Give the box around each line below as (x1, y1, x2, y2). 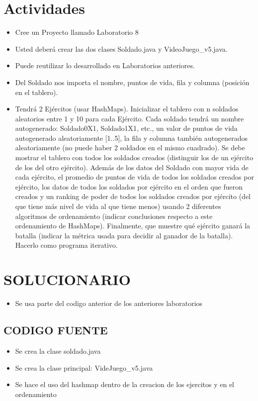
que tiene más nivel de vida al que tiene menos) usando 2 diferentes (15, 201, 221, 211)
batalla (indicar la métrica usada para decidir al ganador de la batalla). (15, 230, 233, 240)
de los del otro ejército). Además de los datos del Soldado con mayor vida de (15, 162, 249, 172)
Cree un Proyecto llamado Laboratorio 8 (15, 27, 139, 37)
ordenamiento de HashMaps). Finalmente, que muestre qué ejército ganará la (15, 220, 251, 231)
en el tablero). (15, 87, 58, 97)
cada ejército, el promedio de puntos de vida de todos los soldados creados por (15, 172, 254, 182)
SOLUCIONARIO (3, 269, 131, 290)
